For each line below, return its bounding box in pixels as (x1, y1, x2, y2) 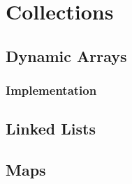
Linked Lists (6, 118, 96, 139)
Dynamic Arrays (6, 45, 127, 66)
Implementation (6, 82, 97, 99)
